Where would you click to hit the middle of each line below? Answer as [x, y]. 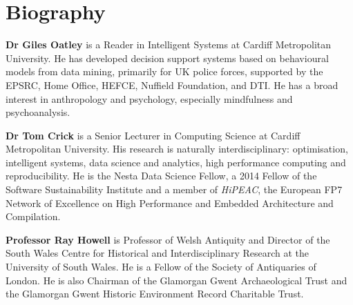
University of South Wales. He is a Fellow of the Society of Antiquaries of [161, 267]
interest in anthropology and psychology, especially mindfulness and [149, 98]
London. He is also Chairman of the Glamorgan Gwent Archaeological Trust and [176, 280]
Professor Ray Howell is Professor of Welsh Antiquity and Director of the [168, 239]
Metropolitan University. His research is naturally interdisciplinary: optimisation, [177, 149]
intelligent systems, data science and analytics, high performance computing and [176, 162]
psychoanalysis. [38, 112]
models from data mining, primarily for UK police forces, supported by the [164, 71]
